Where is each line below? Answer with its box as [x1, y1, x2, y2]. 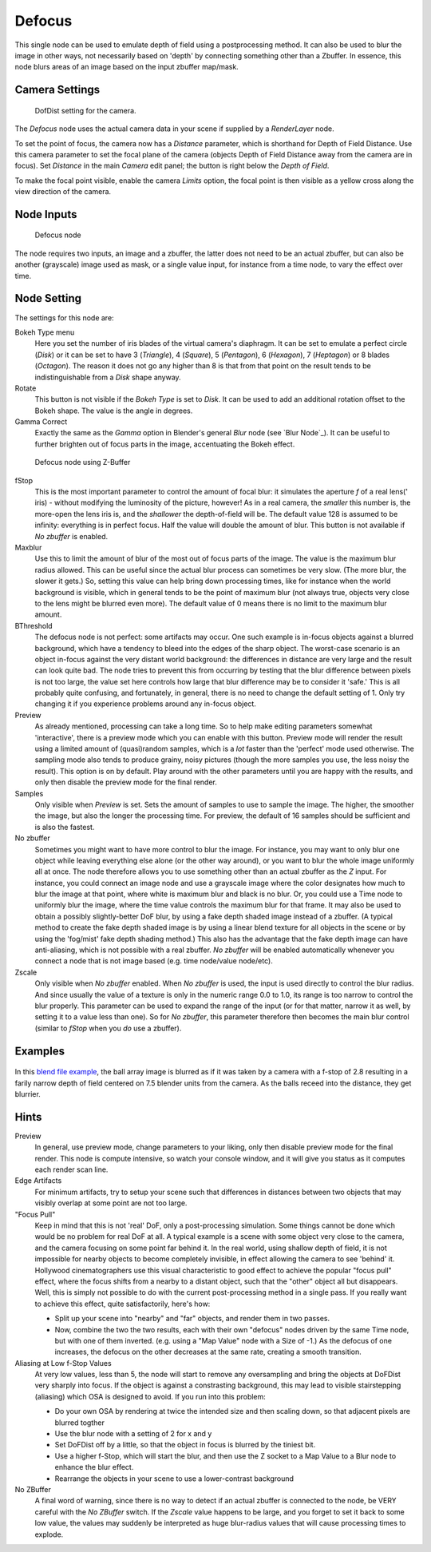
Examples [14, 1044, 65, 1058]
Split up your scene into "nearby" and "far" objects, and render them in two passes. [54, 1314, 330, 1324]
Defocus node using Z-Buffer [34, 458, 131, 467]
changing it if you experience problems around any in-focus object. [34, 699, 257, 709]
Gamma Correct [14, 417, 68, 427]
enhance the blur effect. [54, 1463, 134, 1472]
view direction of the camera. [14, 187, 112, 196]
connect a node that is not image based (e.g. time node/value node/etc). [34, 956, 273, 966]
